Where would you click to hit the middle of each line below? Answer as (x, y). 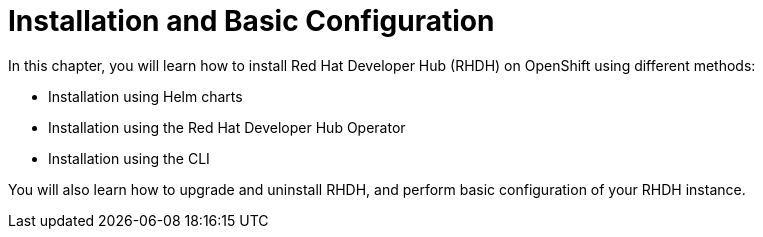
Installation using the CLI (129, 158)
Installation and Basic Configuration (251, 21)
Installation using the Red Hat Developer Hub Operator (227, 127)
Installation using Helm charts (145, 96)
